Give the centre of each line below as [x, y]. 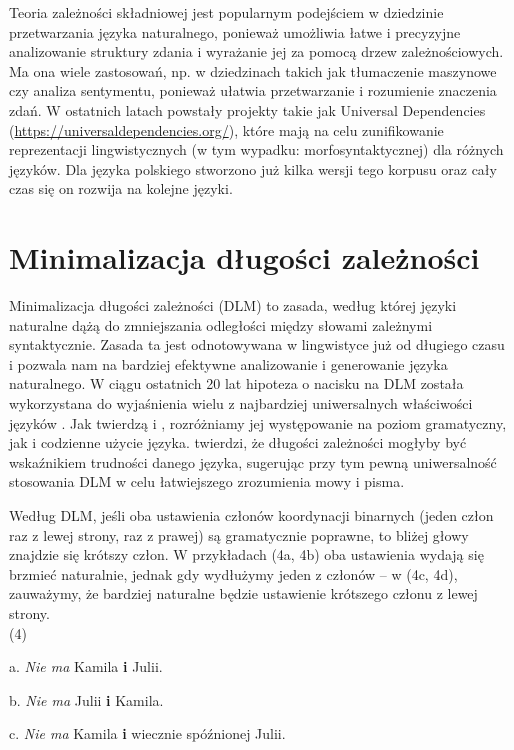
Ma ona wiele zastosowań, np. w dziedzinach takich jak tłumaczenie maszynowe [253, 70]
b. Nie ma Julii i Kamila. [86, 699]
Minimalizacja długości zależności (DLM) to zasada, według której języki [233, 305]
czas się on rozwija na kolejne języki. [121, 188]
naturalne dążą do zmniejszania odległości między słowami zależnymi [221, 324]
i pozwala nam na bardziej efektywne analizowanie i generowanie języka [228, 363]
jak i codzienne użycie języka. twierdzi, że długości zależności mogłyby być [238, 442]
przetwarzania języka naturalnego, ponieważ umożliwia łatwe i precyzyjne [235, 31]
